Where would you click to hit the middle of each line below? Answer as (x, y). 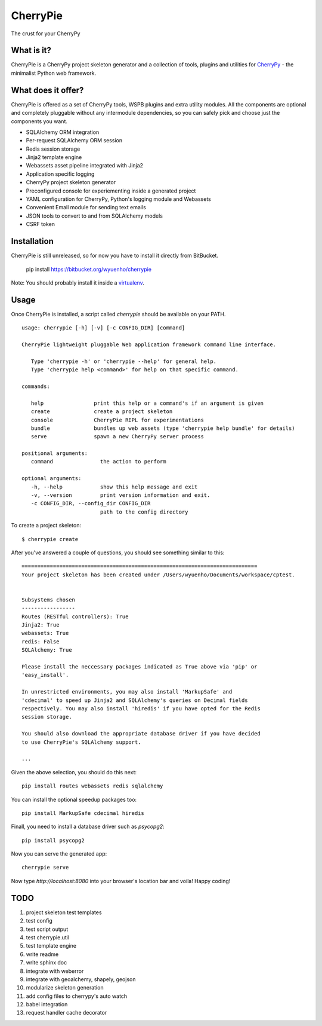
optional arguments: (52, 479)
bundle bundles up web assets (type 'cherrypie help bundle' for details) (163, 428)
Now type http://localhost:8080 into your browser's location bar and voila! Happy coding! (121, 881)
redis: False (41, 642)
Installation (32, 241)
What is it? (31, 51)
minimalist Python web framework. (54, 73)
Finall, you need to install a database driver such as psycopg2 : (88, 827)
